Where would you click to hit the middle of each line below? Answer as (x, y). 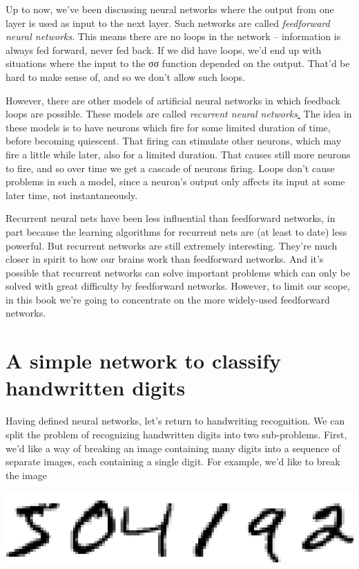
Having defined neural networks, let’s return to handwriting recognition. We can (175, 421)
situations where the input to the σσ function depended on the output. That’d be (178, 63)
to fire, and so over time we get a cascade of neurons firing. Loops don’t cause (170, 168)
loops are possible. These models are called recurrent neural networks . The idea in (179, 114)
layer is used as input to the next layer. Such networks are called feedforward (168, 22)
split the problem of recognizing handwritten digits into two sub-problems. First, (176, 434)
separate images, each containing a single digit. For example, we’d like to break (173, 461)
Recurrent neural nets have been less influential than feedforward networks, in (171, 218)
